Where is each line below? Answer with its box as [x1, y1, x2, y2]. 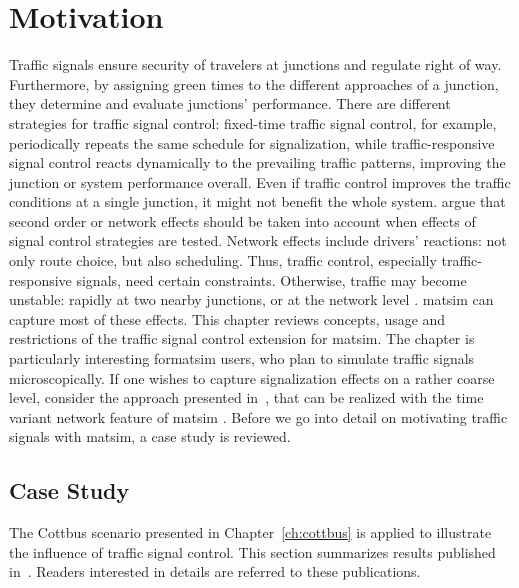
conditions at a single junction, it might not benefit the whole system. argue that [9, 191, 506, 212]
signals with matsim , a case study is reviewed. [9, 426, 291, 447]
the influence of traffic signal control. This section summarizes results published [9, 541, 496, 562]
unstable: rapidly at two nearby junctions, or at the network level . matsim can [9, 289, 494, 310]
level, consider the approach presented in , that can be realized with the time [9, 387, 484, 408]
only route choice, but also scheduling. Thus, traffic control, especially [9, 250, 437, 271]
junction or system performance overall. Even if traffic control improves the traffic [9, 171, 511, 192]
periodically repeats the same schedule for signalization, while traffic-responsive [9, 132, 495, 153]
